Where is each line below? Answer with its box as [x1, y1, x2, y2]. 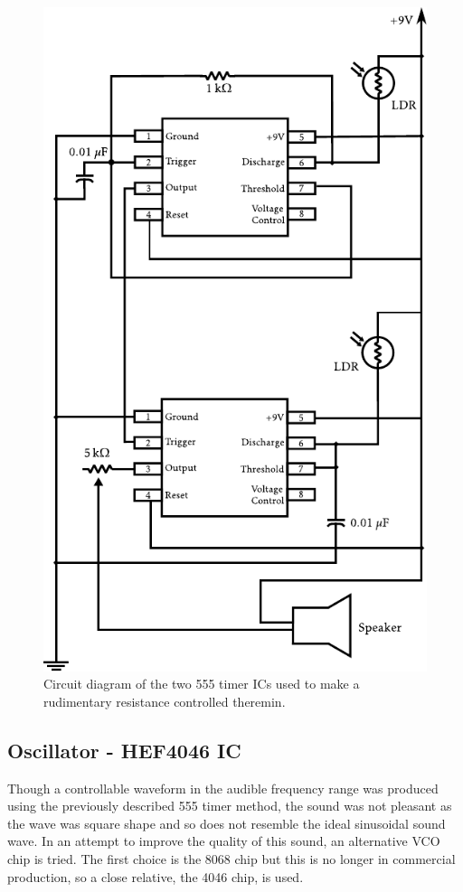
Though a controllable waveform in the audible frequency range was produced [7, 778, 439, 797]
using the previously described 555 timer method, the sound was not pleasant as [7, 796, 452, 815]
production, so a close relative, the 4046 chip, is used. [7, 867, 304, 886]
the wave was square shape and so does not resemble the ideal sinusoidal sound [7, 813, 446, 832]
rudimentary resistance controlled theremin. [43, 691, 286, 710]
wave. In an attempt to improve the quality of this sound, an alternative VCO [7, 831, 440, 850]
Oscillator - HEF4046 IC [7, 736, 241, 764]
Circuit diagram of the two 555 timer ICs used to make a [43, 674, 360, 693]
